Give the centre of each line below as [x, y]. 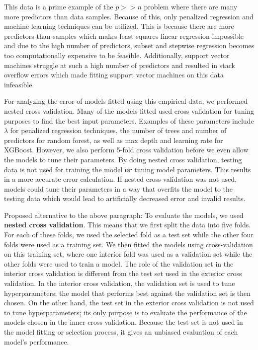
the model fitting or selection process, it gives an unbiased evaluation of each [121, 332]
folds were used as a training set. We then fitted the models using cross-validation [129, 244]
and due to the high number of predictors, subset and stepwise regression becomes [129, 45]
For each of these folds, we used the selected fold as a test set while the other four [129, 235]
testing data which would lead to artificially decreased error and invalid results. [125, 198]
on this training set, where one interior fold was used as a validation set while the [128, 254]
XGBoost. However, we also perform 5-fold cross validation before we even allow [126, 150]
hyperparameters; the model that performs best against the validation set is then [128, 293]
